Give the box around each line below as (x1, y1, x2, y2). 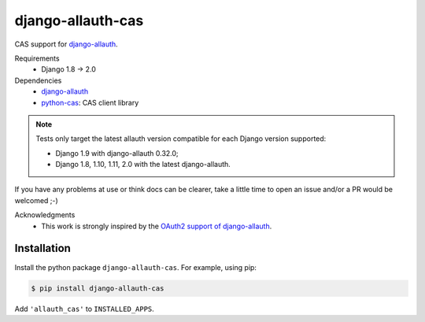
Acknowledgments (14, 210, 76, 220)
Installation (14, 242, 71, 255)
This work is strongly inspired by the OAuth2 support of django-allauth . (41, 221, 272, 231)
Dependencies (14, 76, 62, 85)
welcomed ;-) (14, 195, 58, 205)
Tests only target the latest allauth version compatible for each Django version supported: (35, 134, 327, 143)
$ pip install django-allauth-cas (31, 283, 164, 293)
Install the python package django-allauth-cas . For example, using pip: (14, 262, 257, 272)
